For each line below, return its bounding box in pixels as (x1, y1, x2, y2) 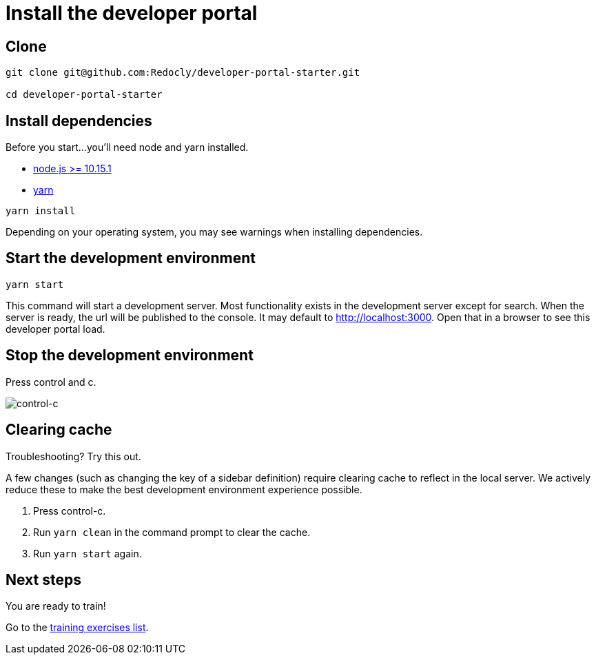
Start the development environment (6, 249, 256, 267)
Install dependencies (6, 112, 152, 130)
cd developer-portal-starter (6, 89, 163, 101)
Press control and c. (6, 375, 96, 388)
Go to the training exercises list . (6, 621, 149, 634)
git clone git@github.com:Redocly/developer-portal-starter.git (6, 67, 360, 79)
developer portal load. (6, 322, 105, 335)
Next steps (6, 570, 81, 588)
